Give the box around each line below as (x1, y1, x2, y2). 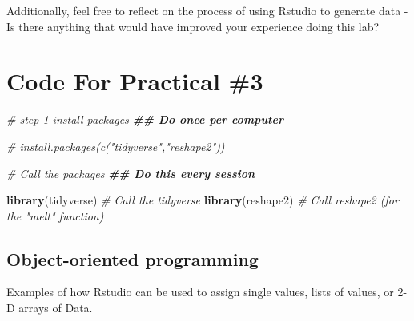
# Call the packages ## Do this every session (6, 164, 255, 181)
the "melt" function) (6, 207, 104, 224)
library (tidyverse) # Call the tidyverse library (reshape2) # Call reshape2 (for (6, 192, 399, 208)
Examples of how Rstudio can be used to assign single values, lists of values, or (6, 283, 394, 300)
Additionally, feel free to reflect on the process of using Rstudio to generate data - (6, 2, 408, 18)
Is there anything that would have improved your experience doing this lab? (6, 18, 380, 34)
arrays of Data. (18, 299, 93, 316)
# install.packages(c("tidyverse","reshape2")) (6, 137, 225, 154)
